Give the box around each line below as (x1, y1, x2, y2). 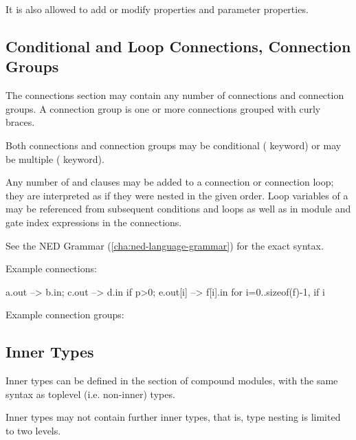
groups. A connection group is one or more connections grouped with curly (5, 101, 321, 115)
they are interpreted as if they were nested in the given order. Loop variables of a (5, 188, 348, 202)
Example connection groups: (5, 307, 124, 322)
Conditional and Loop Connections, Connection (5, 35, 351, 56)
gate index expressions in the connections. (5, 214, 182, 229)
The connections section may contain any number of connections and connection (5, 88, 344, 102)
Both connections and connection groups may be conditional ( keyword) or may (5, 137, 342, 152)
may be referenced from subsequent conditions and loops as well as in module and (5, 201, 351, 216)
